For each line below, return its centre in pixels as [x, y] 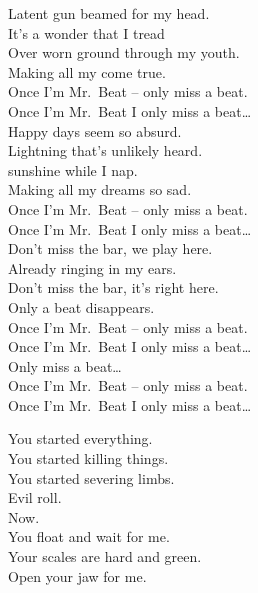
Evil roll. [35, 497]
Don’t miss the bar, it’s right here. [113, 287]
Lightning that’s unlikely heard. [105, 150]
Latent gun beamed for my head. [109, 13]
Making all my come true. [87, 71]
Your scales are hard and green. [105, 556]
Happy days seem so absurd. [95, 130]
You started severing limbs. [91, 477]
